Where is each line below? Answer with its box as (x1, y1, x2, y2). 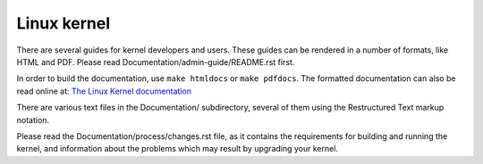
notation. (16, 114, 49, 125)
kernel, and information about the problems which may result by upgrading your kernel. (16, 143, 339, 154)
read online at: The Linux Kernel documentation (16, 86, 192, 96)
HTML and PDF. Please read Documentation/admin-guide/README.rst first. (16, 56, 295, 67)
